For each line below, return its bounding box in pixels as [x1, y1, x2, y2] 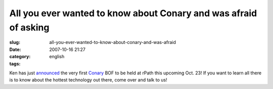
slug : [9, 39, 20, 46]
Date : [9, 46, 21, 53]
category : [9, 54, 31, 60]
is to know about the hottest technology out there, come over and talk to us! [9, 77, 167, 83]
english [49, 54, 65, 60]
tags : [9, 61, 21, 67]
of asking [9, 22, 50, 33]
